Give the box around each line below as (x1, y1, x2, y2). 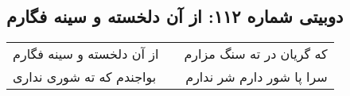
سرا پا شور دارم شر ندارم (185, 67, 328, 86)
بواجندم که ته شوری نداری (13, 67, 157, 86)
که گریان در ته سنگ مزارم (184, 44, 328, 63)
